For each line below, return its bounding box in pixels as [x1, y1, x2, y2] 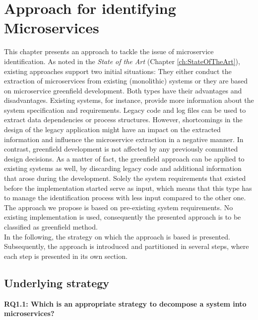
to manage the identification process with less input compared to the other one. [4, 192, 246, 203]
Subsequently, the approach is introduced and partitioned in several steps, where [4, 241, 249, 251]
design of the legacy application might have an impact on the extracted [4, 124, 221, 135]
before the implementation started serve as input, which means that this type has [4, 182, 252, 193]
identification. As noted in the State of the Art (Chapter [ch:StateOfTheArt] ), [4, 56, 240, 66]
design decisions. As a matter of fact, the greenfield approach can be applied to [4, 153, 245, 163]
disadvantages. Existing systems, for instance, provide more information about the [4, 95, 254, 105]
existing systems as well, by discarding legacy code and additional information [4, 163, 242, 173]
